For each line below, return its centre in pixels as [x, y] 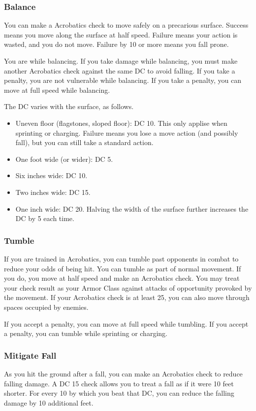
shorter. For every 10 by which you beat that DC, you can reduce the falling [119, 393]
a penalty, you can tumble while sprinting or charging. [86, 333]
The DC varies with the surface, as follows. [69, 106]
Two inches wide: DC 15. [53, 192]
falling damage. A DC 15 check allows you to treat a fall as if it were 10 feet [119, 383]
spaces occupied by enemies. [46, 307]
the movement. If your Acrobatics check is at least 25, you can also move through [127, 297]
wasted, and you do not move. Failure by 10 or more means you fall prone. [116, 44]
